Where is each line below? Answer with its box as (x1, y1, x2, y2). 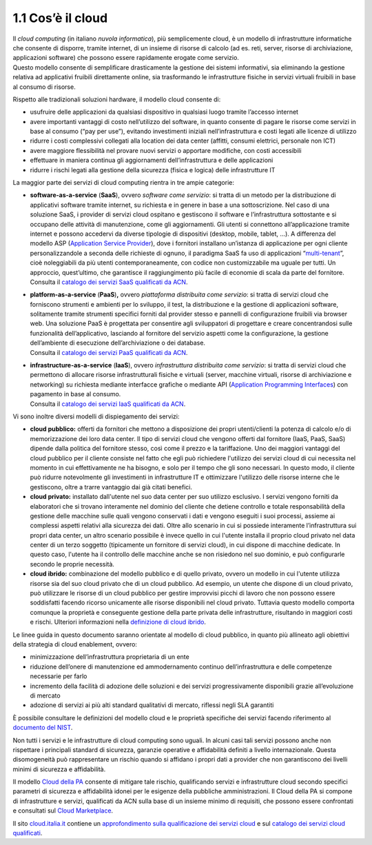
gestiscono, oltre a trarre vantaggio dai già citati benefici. (30, 482, 193, 491)
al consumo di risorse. (12, 83, 76, 91)
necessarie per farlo (30, 672, 87, 680)
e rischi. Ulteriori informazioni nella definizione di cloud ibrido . (30, 618, 207, 627)
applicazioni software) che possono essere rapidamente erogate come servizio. (12, 54, 239, 62)
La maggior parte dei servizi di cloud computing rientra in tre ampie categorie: (12, 179, 234, 187)
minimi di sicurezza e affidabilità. (12, 765, 106, 773)
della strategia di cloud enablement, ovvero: (12, 640, 138, 648)
